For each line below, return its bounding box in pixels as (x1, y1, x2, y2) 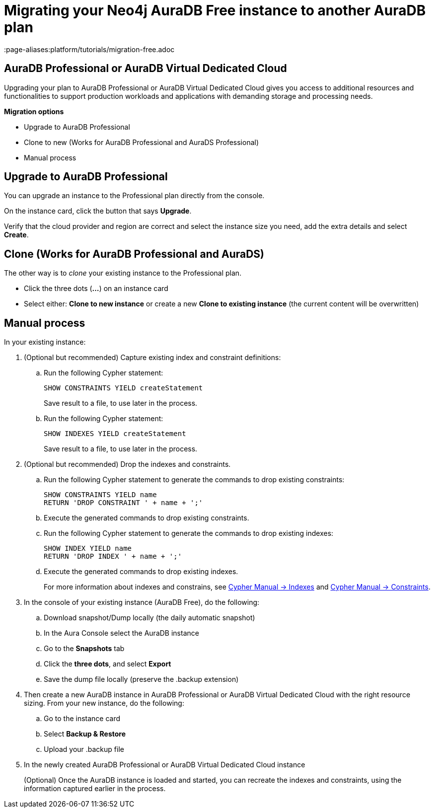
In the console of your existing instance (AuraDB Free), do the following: (24, 598, 260, 607)
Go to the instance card (44, 714, 121, 723)
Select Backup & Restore (44, 730, 126, 738)
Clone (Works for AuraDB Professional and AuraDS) (4, 247, 265, 260)
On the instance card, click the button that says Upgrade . (4, 207, 192, 216)
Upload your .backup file (44, 745, 124, 754)
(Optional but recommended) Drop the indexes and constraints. (24, 460, 231, 469)
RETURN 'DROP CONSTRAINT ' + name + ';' (44, 499, 203, 507)
